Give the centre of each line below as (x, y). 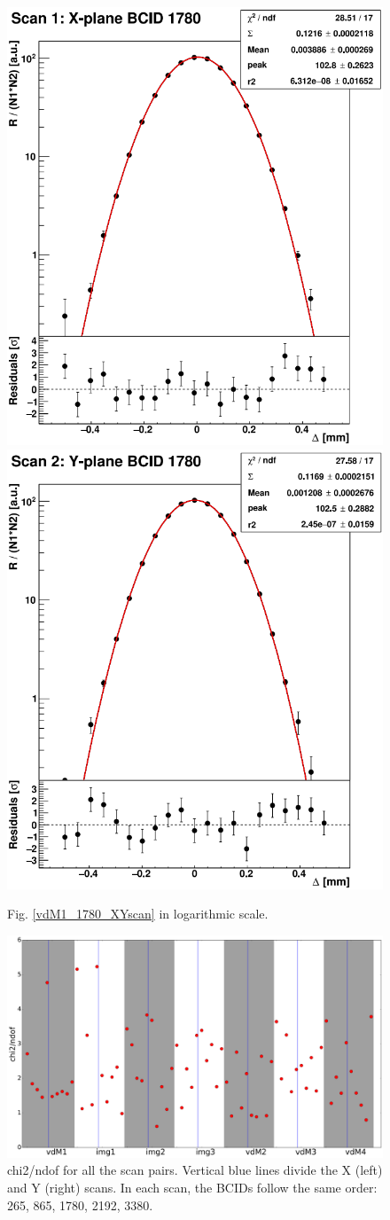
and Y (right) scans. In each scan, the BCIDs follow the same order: (192, 1187)
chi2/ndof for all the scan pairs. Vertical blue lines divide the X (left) (195, 1170)
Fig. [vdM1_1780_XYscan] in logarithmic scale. (138, 914)
